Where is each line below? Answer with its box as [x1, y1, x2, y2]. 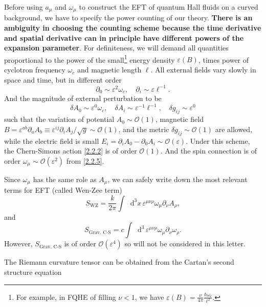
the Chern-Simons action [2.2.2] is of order [4, 145, 137, 156]
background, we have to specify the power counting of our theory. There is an [4, 12, 253, 23]
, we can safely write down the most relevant [107, 173, 248, 184]
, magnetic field [155, 114, 204, 124]
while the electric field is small [4, 135, 99, 146]
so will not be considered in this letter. [124, 238, 246, 249]
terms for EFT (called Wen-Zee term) [4, 185, 122, 195]
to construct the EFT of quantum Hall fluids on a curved [79, 2, 258, 12]
